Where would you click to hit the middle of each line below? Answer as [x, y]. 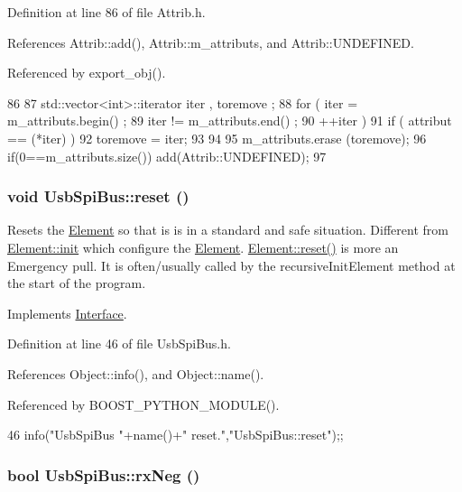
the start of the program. [77, 283]
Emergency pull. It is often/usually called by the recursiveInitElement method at [231, 265]
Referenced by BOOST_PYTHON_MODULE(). [143, 404]
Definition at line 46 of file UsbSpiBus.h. [119, 343]
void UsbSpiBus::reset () [98, 196]
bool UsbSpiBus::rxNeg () [104, 474]
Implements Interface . [67, 313]
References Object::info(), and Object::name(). [136, 373]
